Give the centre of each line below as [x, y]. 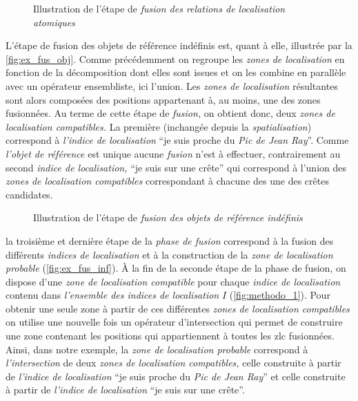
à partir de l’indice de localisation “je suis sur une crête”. [125, 390]
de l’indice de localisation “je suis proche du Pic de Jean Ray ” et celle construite [176, 376]
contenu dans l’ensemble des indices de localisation [112, 295]
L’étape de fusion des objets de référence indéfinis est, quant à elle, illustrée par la [179, 45]
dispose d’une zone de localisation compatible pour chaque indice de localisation [173, 281]
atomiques [54, 22]
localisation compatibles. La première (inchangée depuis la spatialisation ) [159, 126]
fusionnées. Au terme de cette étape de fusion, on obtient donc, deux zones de [170, 113]
